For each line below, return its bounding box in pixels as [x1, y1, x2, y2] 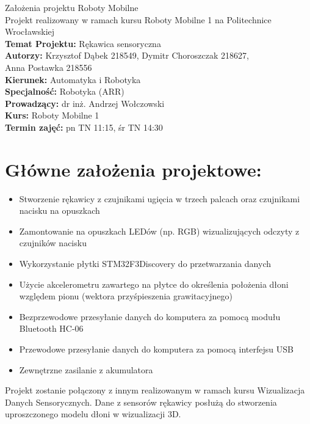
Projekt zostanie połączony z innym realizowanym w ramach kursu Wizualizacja [5, 384, 305, 397]
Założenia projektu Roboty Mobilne [5, 1, 139, 13]
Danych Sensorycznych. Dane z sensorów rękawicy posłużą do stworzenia [5, 395, 277, 408]
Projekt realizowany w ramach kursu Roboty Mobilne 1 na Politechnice [5, 13, 272, 26]
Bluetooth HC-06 [19, 322, 84, 335]
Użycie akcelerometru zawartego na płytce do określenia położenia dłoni [19, 277, 289, 290]
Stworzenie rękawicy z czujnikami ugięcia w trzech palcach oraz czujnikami [19, 192, 300, 205]
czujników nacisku [19, 236, 87, 249]
